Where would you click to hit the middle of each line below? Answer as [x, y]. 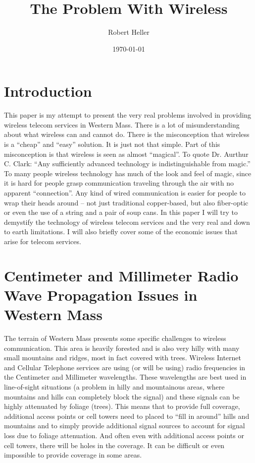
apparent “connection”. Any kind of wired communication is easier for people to [125, 193]
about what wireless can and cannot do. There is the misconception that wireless [127, 134]
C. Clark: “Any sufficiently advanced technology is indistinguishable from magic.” [127, 164]
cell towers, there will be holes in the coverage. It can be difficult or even [114, 445]
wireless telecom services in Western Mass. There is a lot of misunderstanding [122, 124]
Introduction [48, 91]
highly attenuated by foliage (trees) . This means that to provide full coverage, [122, 406]
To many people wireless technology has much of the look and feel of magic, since [128, 173]
